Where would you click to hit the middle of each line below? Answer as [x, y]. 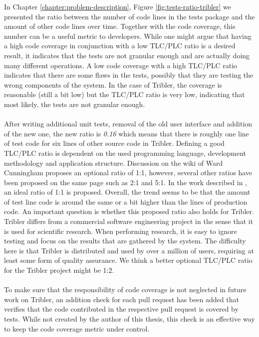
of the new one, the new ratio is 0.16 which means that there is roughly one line [127, 133]
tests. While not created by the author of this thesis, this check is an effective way [129, 319]
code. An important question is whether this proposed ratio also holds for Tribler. [129, 211]
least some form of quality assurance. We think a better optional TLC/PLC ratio [128, 260]
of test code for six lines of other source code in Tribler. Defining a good [114, 143]
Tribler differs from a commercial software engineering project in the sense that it [129, 221]
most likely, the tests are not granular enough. [75, 104]
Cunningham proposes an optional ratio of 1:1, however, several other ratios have [128, 172]
